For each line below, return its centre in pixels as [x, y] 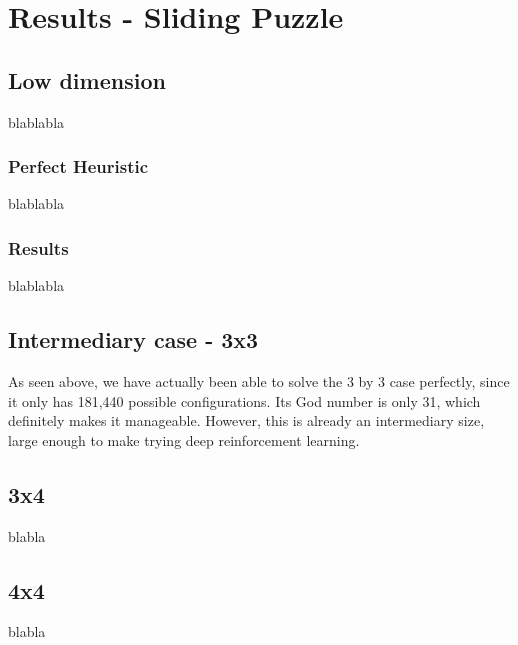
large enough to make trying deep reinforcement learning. [184, 439]
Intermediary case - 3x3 [133, 339]
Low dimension [87, 79]
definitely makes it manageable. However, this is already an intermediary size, [246, 420]
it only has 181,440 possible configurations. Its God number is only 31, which [244, 400]
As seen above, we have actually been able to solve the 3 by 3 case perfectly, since [259, 381]
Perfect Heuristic [78, 166]
